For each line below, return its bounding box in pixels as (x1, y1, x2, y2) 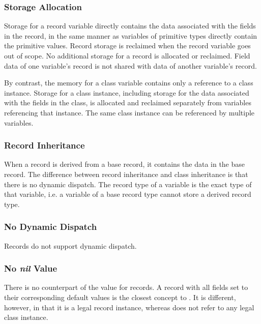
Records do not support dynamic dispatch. (4, 240, 137, 251)
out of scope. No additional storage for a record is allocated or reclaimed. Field (4, 50, 250, 61)
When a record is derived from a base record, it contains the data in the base (4, 159, 245, 169)
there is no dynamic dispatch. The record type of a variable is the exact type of (4, 179, 252, 189)
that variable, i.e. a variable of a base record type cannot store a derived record (4, 189, 251, 199)
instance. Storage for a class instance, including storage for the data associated (4, 87, 249, 98)
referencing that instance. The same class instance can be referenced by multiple (4, 107, 255, 117)
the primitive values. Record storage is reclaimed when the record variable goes (4, 40, 251, 51)
